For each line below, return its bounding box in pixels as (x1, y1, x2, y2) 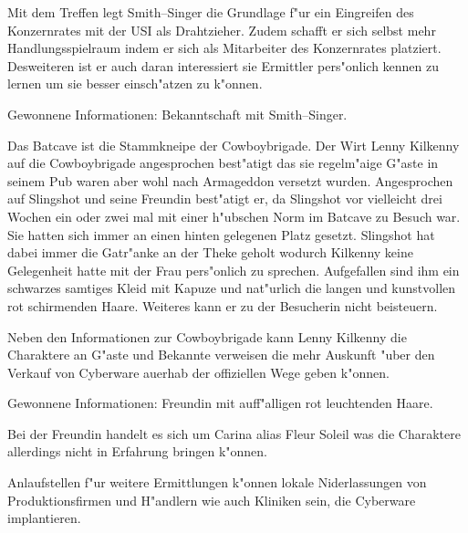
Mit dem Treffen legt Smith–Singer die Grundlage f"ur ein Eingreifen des (7, 3, 414, 21)
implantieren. (7, 508, 81, 528)
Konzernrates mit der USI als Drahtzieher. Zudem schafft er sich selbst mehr (7, 20, 436, 39)
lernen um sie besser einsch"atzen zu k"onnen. (7, 74, 263, 93)
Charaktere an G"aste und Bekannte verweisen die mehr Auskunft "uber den (7, 345, 435, 364)
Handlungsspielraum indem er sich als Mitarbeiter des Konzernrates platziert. (7, 38, 442, 57)
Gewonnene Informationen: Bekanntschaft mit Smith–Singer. (7, 104, 348, 123)
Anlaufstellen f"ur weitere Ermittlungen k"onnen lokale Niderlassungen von (7, 473, 427, 492)
